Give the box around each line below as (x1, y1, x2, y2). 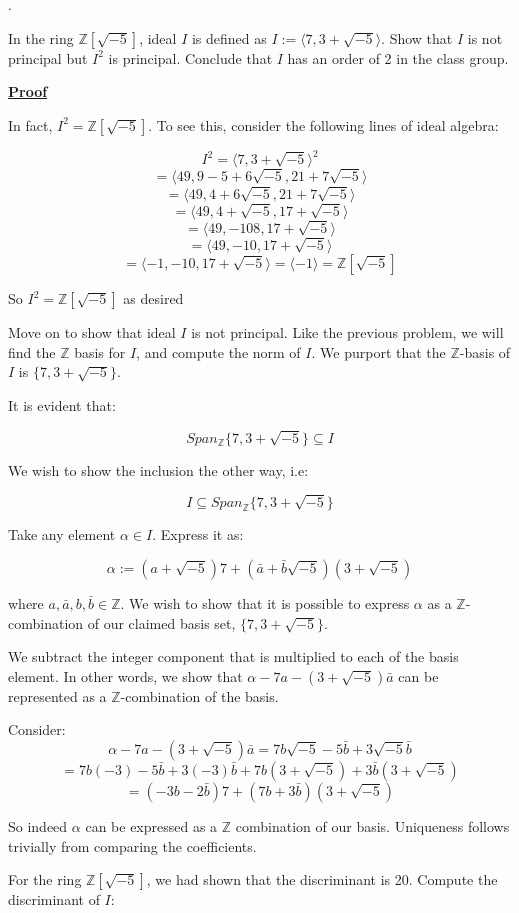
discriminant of (8, 889, 100, 910)
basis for (74, 341, 126, 362)
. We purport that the (311, 341, 446, 362)
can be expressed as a (85, 815, 218, 836)
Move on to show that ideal (8, 322, 176, 343)
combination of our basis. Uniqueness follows (235, 815, 510, 836)
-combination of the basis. (120, 685, 279, 706)
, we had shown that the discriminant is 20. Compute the (146, 869, 498, 890)
